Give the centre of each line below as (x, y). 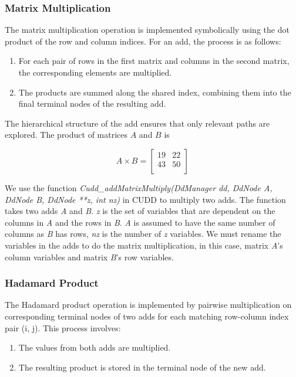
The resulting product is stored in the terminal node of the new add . (142, 367)
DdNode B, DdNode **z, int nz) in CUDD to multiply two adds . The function (145, 199)
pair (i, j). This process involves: (63, 327)
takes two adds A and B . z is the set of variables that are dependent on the (140, 211)
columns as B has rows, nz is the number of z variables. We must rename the (143, 234)
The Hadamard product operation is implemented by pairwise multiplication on (148, 305)
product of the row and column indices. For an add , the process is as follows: (143, 41)
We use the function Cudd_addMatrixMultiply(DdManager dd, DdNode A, (139, 187)
